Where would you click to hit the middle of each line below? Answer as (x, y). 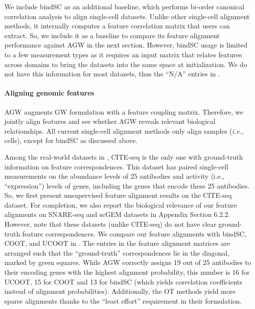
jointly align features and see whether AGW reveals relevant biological (110, 121)
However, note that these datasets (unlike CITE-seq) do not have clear (110, 224)
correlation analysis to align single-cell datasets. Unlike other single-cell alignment (127, 16)
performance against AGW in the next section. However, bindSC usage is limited (126, 45)
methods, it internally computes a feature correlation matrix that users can (117, 26)
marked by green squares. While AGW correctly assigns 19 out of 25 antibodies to (128, 262)
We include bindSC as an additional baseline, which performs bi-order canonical (125, 6)
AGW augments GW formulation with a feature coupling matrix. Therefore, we (124, 111)
